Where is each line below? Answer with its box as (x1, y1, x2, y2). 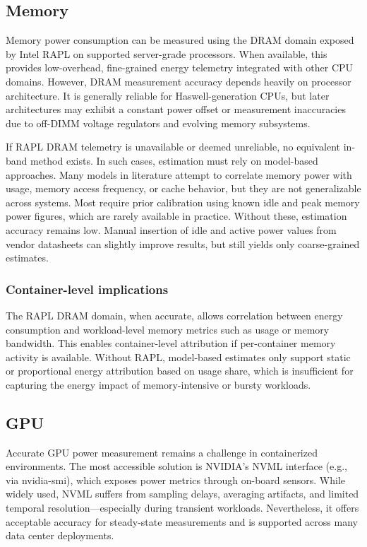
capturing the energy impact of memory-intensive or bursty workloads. (6, 377, 311, 392)
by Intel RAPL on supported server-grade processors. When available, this (6, 46, 327, 61)
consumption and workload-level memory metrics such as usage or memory (6, 322, 330, 336)
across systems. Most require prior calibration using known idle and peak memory (6, 194, 360, 209)
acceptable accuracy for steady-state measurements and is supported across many (6, 514, 358, 529)
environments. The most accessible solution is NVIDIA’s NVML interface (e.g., (6, 459, 347, 474)
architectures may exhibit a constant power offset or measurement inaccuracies (6, 102, 346, 117)
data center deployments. (6, 528, 114, 543)
